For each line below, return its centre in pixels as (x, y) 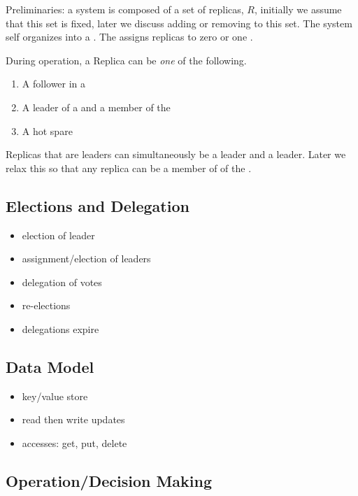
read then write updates (73, 419)
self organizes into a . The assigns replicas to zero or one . (129, 37)
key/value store (55, 396)
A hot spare (47, 130)
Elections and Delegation (98, 205)
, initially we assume (298, 9)
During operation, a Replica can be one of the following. (126, 60)
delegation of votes (62, 282)
